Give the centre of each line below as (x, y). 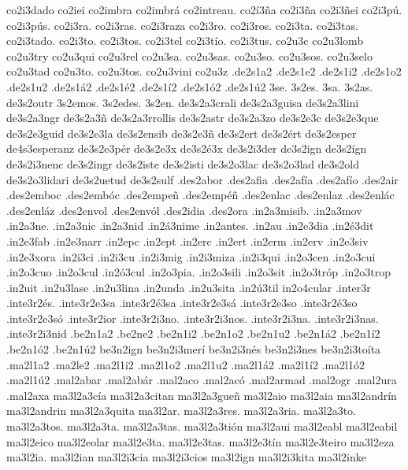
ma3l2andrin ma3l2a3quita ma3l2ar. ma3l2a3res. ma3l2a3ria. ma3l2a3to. (181, 411)
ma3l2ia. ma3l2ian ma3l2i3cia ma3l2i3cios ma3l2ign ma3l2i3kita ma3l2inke (187, 457)
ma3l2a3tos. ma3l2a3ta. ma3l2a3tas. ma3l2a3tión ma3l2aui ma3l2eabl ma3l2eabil (202, 426)
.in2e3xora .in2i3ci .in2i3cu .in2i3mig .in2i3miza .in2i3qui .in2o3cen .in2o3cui (191, 256)
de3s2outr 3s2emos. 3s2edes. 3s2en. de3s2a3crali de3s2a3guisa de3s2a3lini (183, 102)
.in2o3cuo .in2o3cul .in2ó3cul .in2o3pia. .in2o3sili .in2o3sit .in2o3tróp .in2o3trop (199, 272)
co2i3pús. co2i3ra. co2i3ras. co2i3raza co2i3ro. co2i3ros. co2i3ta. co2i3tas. (182, 25)
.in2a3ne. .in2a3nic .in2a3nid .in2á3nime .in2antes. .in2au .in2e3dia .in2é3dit (190, 226)
